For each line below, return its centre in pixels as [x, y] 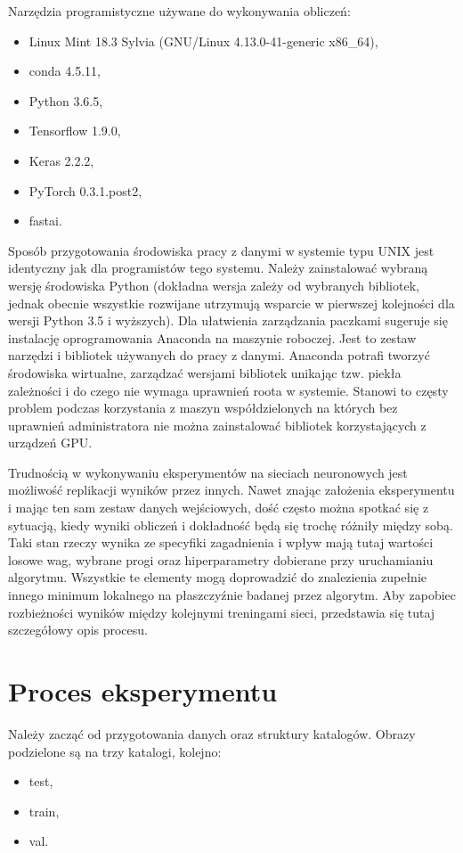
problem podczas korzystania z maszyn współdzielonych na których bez [203, 408]
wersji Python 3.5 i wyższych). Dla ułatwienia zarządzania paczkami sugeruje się [228, 320]
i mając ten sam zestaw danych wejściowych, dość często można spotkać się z [219, 508]
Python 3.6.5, [66, 100]
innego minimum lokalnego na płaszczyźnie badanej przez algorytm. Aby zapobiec [232, 595]
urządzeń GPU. [50, 443]
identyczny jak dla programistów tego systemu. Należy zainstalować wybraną [218, 268]
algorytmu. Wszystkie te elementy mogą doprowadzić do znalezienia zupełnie [218, 577]
